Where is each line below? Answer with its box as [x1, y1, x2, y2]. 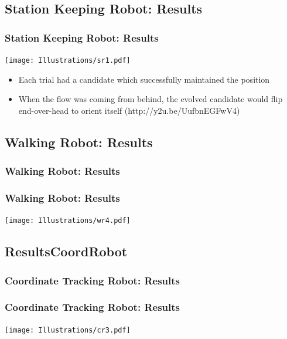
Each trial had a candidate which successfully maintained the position [18, 73, 270, 85]
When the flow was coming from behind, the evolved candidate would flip [18, 93, 283, 105]
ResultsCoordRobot [5, 242, 128, 260]
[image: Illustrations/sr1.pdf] [5, 56, 131, 65]
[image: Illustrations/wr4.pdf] [5, 216, 131, 225]
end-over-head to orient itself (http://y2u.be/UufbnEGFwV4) [18, 104, 240, 116]
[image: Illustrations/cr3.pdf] [5, 326, 131, 334]
